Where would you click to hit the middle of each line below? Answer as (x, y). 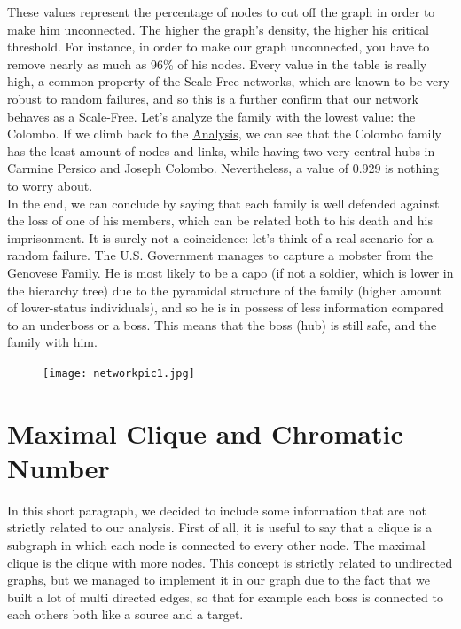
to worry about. (50, 185)
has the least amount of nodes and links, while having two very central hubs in (221, 150)
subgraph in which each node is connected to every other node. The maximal (216, 545)
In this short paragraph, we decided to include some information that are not (217, 510)
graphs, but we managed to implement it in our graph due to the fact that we (219, 580)
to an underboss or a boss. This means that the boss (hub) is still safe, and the (222, 324)
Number (59, 467)
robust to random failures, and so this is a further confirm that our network (213, 98)
